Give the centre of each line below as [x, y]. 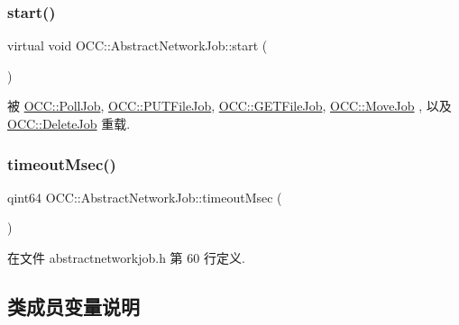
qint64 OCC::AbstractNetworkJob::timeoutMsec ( [145, 197]
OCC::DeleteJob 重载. [69, 123]
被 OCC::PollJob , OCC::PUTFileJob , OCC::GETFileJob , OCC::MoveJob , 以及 [229, 106]
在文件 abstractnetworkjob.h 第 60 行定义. [126, 257]
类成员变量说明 [73, 306]
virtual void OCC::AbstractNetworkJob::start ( [138, 45]
